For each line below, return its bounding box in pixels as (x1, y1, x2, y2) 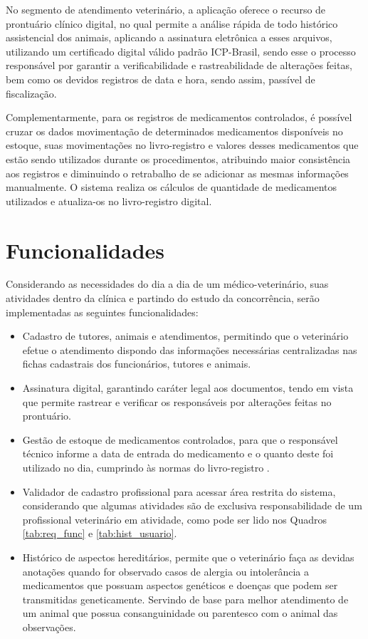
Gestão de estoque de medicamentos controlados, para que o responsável (22, 432, 338, 447)
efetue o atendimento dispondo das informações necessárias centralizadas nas (22, 342, 357, 357)
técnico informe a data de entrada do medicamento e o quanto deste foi (22, 446, 334, 461)
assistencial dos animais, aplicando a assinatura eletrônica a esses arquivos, (6, 30, 332, 45)
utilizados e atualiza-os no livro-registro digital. (6, 193, 212, 208)
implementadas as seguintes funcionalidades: (6, 304, 199, 319)
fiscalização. (6, 85, 57, 100)
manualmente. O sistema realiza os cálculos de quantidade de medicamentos (6, 180, 337, 194)
